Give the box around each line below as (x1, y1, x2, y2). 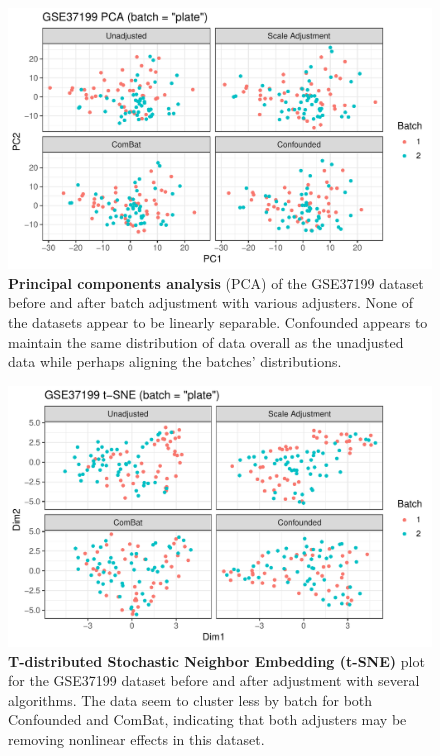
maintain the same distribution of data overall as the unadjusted (8, 331, 404, 352)
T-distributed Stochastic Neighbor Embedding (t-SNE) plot (8, 650, 425, 671)
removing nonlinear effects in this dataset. (8, 729, 265, 750)
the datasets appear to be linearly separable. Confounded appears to (8, 312, 428, 333)
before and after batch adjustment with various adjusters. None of (8, 292, 413, 313)
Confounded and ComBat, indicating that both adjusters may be (8, 709, 407, 730)
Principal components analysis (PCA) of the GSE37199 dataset (8, 272, 424, 293)
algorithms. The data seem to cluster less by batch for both (8, 689, 373, 710)
